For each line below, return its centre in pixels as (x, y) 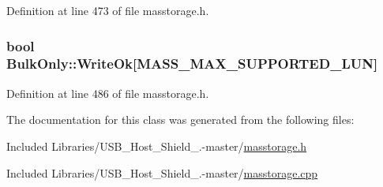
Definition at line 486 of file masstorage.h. (108, 93)
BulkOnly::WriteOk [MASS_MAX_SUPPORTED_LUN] (192, 64)
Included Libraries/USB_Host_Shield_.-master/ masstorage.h (157, 146)
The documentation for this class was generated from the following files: (180, 120)
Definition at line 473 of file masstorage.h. (108, 10)
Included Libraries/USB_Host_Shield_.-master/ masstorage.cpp (162, 172)
